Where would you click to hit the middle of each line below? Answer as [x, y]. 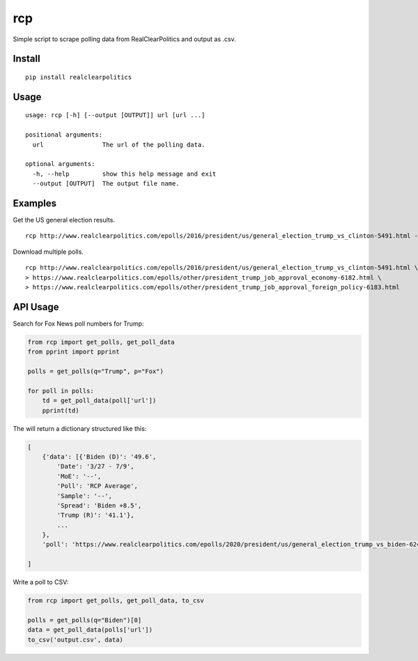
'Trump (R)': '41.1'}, [96, 515]
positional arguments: [64, 135]
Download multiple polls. [48, 252]
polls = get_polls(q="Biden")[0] [85, 620]
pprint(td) [61, 410]
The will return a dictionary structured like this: [80, 428]
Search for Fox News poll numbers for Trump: [78, 324]
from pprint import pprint [73, 352]
